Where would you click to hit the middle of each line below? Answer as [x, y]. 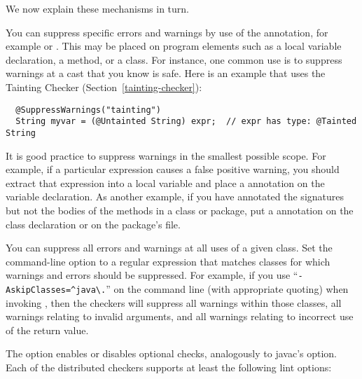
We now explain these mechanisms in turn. [97, 8]
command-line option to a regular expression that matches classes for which [168, 261]
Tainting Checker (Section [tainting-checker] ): [104, 87]
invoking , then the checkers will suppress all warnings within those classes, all [174, 302]
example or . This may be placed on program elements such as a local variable [174, 46]
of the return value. [47, 330]
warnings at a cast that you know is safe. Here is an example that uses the [166, 73]
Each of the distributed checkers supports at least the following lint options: [169, 367]
